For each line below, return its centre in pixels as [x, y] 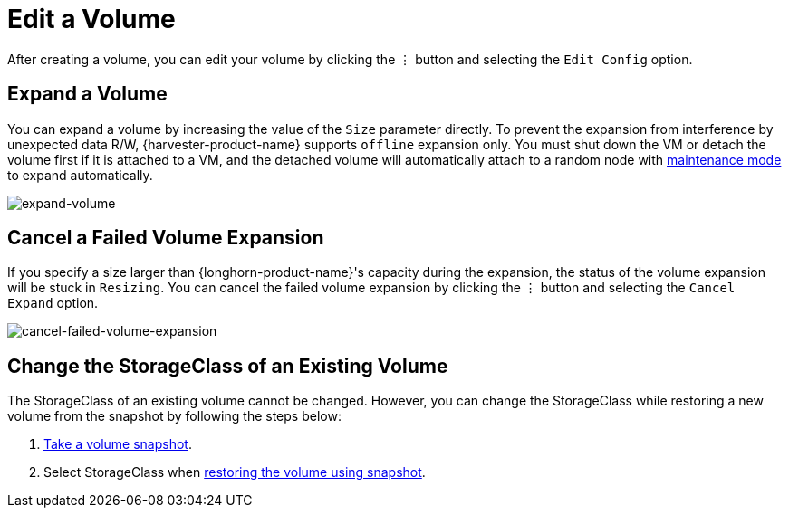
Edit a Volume [91, 19]
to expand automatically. [80, 175]
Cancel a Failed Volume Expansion [166, 238]
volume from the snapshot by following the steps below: [174, 416]
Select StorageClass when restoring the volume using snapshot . [235, 472]
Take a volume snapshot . [118, 444]
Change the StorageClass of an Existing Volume [228, 366]
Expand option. [53, 303]
